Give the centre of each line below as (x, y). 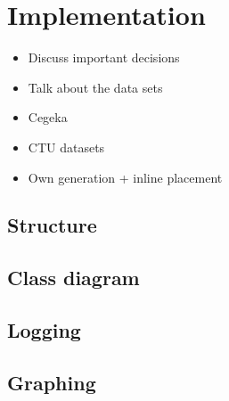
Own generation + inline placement (125, 177)
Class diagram (74, 278)
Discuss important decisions (104, 57)
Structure (52, 225)
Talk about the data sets (95, 87)
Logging (44, 330)
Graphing (52, 382)
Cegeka (48, 117)
